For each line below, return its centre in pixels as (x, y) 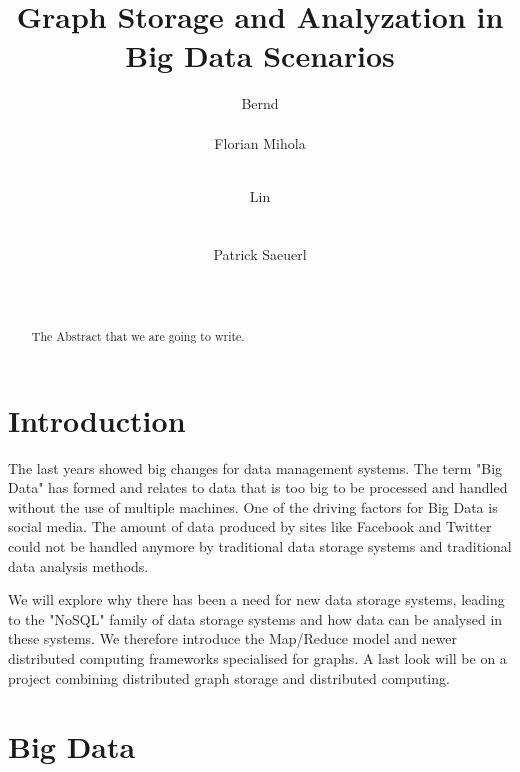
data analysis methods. (78, 565)
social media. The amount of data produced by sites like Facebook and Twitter (250, 526)
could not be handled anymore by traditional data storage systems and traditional (260, 546)
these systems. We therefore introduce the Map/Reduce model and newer (233, 638)
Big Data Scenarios (260, 55)
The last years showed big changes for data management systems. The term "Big (255, 467)
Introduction (97, 419)
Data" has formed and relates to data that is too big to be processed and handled (258, 487)
